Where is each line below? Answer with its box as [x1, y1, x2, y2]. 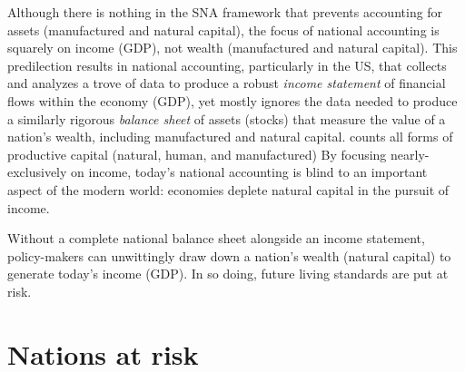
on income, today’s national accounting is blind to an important [71, 162, 428, 181]
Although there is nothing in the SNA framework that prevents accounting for [7, 3, 443, 21]
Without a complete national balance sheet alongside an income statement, [7, 229, 425, 248]
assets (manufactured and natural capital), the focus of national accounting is [7, 20, 440, 39]
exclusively [7, 162, 67, 181]
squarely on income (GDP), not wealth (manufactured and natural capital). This [7, 38, 458, 57]
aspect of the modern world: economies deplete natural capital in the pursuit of [7, 180, 450, 199]
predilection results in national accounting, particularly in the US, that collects [7, 55, 447, 74]
